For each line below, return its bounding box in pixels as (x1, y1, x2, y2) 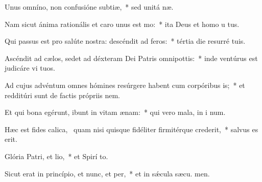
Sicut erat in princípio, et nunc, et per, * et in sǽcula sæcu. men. (5, 168, 210, 178)
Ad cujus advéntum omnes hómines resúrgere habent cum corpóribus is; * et (5, 79, 245, 90)
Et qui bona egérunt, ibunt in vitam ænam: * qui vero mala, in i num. (5, 107, 226, 117)
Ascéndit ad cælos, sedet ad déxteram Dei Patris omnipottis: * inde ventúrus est (5, 52, 258, 63)
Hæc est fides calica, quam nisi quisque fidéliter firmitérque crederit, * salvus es (5, 124, 258, 134)
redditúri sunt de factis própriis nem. (5, 89, 120, 100)
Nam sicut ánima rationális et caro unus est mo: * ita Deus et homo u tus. (5, 18, 240, 29)
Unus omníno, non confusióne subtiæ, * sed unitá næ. (5, 2, 174, 12)
